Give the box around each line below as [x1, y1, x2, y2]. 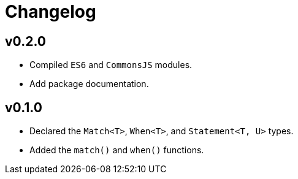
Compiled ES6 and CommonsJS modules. [29, 59, 193, 70]
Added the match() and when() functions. [29, 145, 204, 156]
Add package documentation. [29, 78, 149, 89]
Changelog [5, 1, 96, 22]
